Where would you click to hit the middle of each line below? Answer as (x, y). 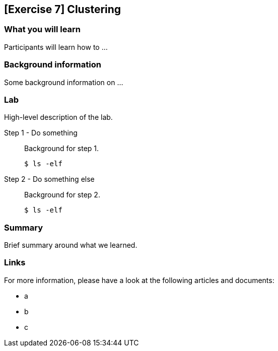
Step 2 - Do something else (49, 179)
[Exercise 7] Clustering (63, 9)
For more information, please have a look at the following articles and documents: (139, 280)
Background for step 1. (62, 149)
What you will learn (43, 29)
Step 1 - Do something (41, 133)
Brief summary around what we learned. (71, 245)
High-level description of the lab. (58, 117)
